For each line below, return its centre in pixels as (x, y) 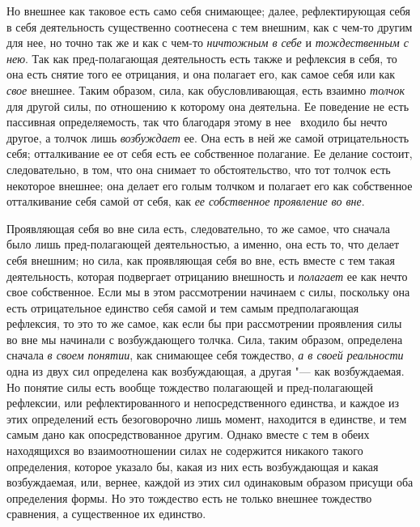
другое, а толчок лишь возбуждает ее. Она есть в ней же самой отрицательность (208, 137)
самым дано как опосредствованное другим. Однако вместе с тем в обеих (188, 434)
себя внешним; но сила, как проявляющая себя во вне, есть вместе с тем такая (201, 259)
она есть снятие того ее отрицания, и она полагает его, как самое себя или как (201, 74)
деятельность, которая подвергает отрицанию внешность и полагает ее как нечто (207, 276)
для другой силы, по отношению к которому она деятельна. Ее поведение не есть (208, 106)
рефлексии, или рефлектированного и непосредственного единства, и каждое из (203, 403)
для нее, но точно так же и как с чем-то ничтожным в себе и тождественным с (208, 42)
